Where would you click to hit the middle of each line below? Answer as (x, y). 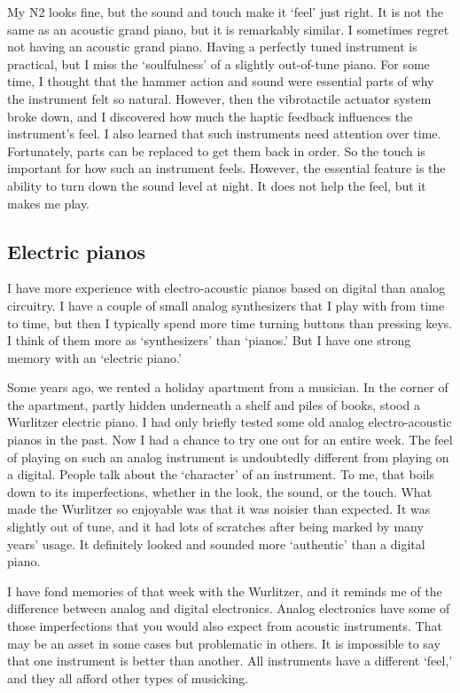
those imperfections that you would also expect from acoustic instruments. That (225, 626)
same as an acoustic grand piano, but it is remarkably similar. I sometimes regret (228, 29)
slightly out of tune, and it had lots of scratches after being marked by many (215, 527)
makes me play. (49, 203)
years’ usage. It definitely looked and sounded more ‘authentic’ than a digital (216, 543)
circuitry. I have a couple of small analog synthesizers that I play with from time (226, 305)
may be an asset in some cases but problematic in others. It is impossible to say (224, 643)
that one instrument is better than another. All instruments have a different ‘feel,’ (230, 661)
